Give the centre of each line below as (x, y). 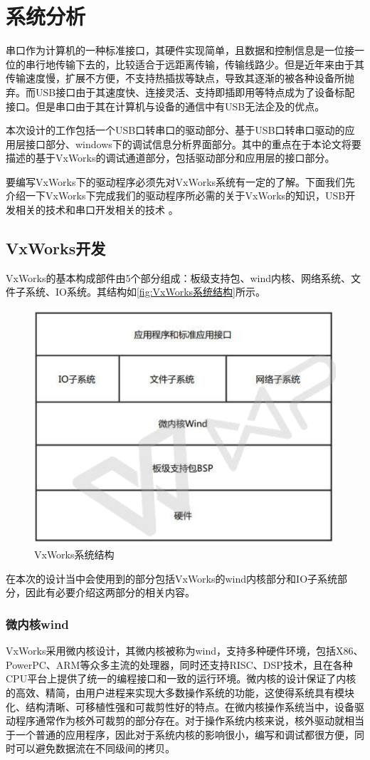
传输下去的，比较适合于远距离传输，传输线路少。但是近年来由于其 (210, 64)
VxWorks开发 (56, 248)
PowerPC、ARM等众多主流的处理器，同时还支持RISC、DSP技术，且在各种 (179, 664)
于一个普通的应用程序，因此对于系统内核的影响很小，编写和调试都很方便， (180, 734)
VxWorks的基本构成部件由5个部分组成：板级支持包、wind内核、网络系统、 (179, 277)
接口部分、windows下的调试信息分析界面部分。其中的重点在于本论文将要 (193, 144)
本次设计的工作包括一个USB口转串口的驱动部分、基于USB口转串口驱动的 (175, 130)
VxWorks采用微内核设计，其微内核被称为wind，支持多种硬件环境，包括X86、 (185, 651)
